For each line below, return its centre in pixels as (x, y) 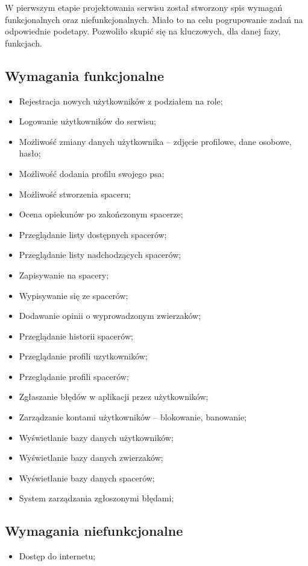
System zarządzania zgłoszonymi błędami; (96, 498)
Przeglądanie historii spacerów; (76, 336)
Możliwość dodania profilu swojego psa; (92, 173)
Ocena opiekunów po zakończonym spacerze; (101, 214)
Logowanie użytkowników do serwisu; (87, 121)
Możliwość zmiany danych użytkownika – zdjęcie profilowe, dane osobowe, (155, 141)
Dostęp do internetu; (57, 556)
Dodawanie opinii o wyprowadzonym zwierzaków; (110, 316)
